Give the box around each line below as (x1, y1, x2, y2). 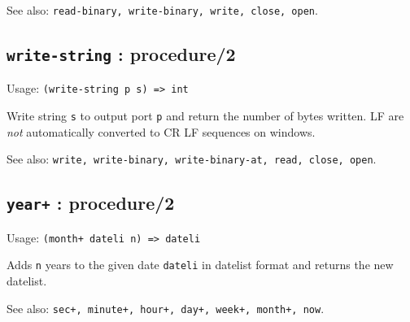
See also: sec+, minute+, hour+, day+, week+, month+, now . (7, 299, 325, 316)
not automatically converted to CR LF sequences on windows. (7, 123, 316, 140)
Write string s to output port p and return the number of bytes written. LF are (7, 107, 404, 124)
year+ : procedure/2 (7, 190, 175, 215)
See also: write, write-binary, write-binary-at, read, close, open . (7, 150, 377, 168)
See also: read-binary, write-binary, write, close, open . (7, 2, 318, 18)
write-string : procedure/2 (7, 41, 236, 67)
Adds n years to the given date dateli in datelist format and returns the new (7, 256, 394, 273)
